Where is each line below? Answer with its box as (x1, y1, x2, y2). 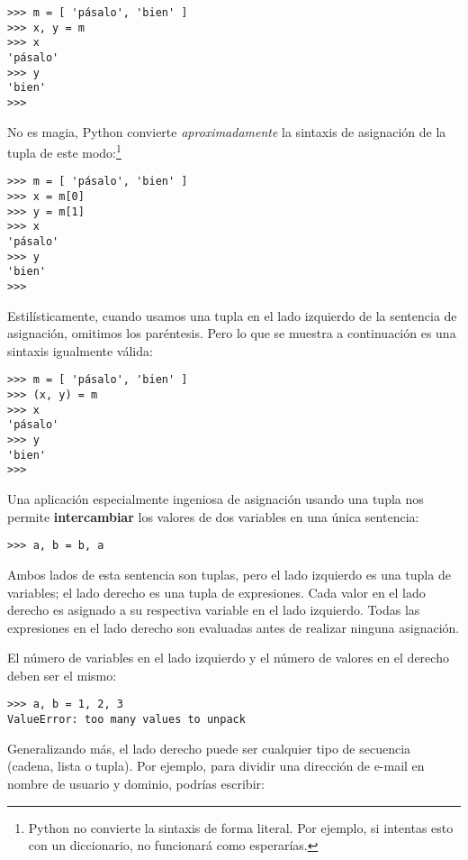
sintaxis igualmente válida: (7, 341, 153, 360)
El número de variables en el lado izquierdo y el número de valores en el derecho (7, 648, 449, 667)
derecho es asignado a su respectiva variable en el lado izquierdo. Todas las (7, 600, 420, 619)
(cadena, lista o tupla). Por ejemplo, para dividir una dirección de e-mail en (7, 756, 425, 775)
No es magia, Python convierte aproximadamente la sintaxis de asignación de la (7, 122, 446, 141)
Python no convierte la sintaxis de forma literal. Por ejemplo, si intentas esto (28, 818, 454, 837)
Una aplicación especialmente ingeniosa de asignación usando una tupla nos (7, 489, 424, 508)
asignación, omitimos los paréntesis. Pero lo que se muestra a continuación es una (7, 324, 456, 343)
